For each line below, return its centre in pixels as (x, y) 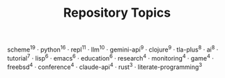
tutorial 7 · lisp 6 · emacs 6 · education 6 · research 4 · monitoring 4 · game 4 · (110, 57)
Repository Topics (117, 13)
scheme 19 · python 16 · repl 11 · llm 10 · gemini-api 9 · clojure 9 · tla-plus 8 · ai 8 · (113, 49)
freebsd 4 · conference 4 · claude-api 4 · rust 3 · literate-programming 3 (105, 66)
